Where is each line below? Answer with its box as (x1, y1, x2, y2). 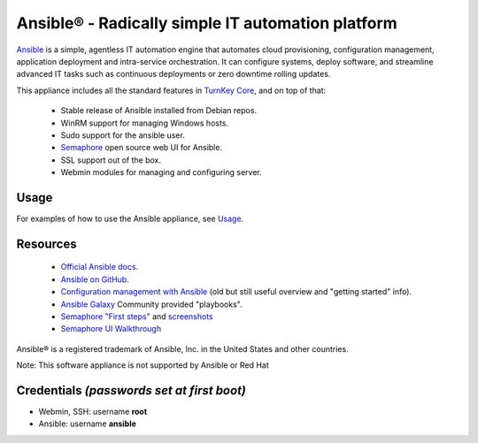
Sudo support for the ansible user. (60, 129, 185, 141)
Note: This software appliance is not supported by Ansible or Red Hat (16, 360, 269, 370)
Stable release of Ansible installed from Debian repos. (60, 105, 257, 116)
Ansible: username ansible (38, 418, 137, 429)
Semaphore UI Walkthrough (60, 324, 162, 334)
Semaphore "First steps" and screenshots (60, 310, 214, 322)
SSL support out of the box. (60, 155, 162, 165)
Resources (16, 236, 77, 251)
